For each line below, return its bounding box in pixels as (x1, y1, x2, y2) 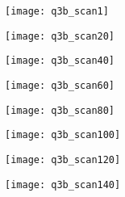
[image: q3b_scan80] (5, 104, 115, 116)
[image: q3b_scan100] (5, 129, 121, 141)
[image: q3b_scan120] (5, 153, 121, 166)
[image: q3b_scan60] (5, 79, 115, 91)
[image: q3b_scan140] (5, 178, 121, 191)
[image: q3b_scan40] (5, 55, 115, 67)
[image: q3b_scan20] (5, 30, 115, 42)
